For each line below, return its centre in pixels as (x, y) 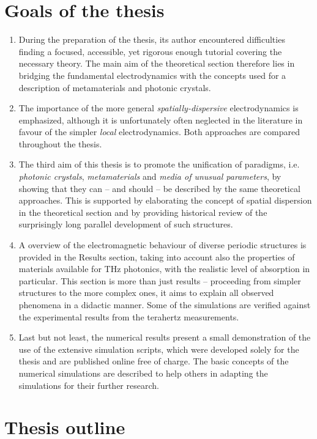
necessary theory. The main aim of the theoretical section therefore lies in (157, 63)
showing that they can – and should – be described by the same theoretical (159, 188)
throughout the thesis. (60, 143)
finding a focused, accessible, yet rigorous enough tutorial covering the (150, 51)
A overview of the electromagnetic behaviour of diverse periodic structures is (162, 245)
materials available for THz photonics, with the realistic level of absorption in (164, 269)
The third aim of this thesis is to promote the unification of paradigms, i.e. (159, 164)
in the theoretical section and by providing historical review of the (143, 212)
